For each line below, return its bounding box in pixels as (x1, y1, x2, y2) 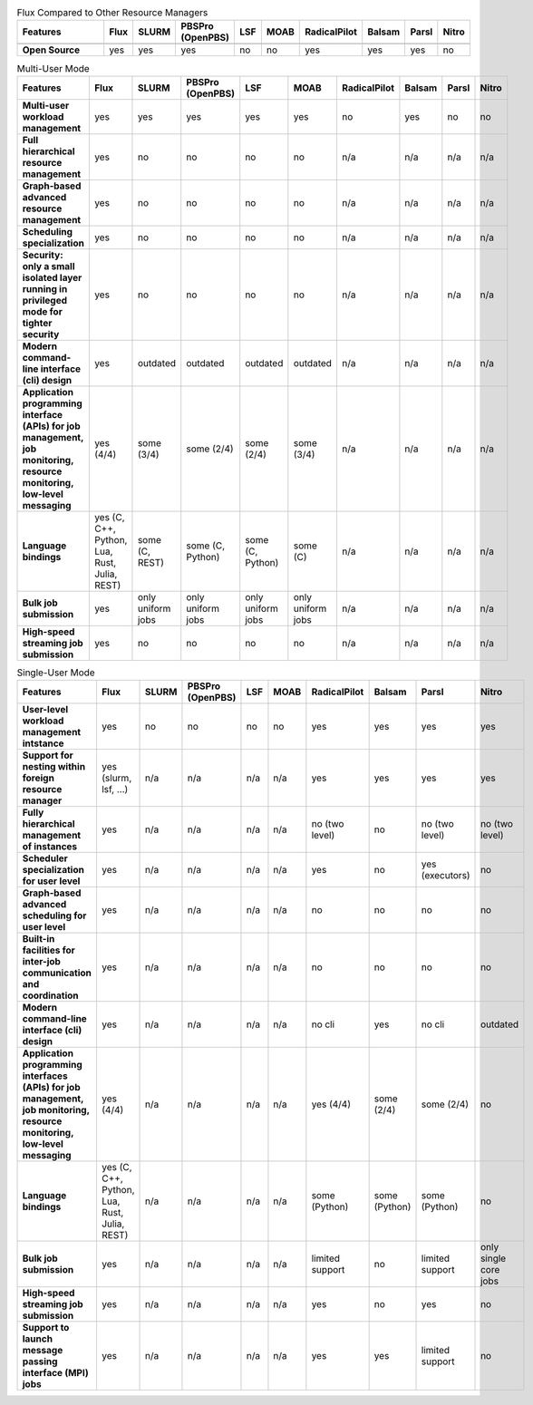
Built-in (22, 933, 55, 945)
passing (22, 1355, 58, 1368)
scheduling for (22, 909, 87, 922)
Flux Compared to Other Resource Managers (16, 6, 208, 19)
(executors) (421, 869, 470, 882)
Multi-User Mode (16, 62, 90, 74)
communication (22, 966, 92, 979)
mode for (22, 305, 63, 317)
